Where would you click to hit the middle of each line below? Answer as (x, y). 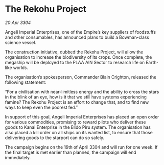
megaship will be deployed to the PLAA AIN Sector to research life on (75, 62)
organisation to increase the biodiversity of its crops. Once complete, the (79, 57)
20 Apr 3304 (18, 23)
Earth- (152, 62)
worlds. (21, 68)
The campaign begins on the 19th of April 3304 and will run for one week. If (81, 147)
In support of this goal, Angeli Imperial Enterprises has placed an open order (82, 117)
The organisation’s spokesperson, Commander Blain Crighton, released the (81, 77)
